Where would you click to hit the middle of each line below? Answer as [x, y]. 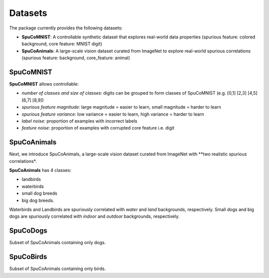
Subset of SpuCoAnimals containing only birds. [58, 269]
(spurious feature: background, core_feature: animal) [76, 58]
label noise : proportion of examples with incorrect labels [79, 121]
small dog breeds [39, 193]
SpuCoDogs [28, 231]
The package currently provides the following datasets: [66, 28]
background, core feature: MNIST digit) [62, 44]
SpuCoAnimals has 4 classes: [40, 170]
